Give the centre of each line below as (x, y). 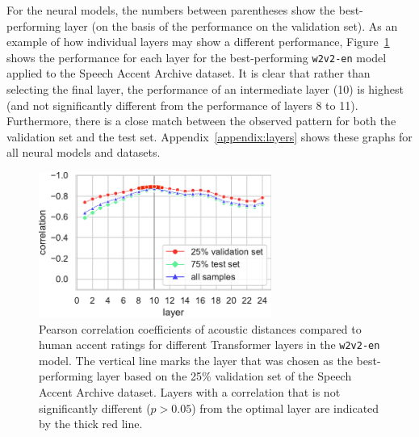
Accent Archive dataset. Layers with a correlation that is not (190, 392)
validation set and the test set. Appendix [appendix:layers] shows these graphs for (209, 136)
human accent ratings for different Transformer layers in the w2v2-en (209, 345)
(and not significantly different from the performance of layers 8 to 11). (182, 105)
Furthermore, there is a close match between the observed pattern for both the (201, 121)
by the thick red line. (91, 424)
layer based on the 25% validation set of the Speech (224, 376)
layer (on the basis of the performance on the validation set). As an (231, 25)
